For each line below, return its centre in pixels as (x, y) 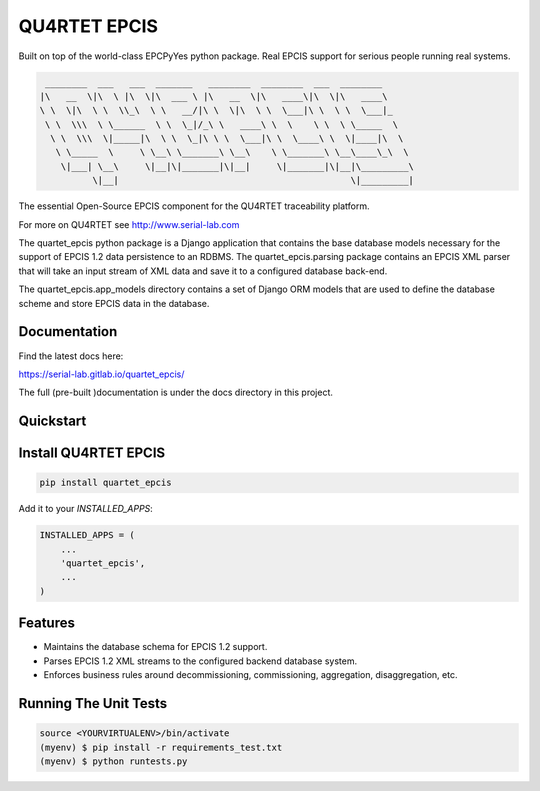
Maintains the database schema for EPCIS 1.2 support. (155, 647)
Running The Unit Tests (93, 703)
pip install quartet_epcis (105, 483)
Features (46, 623)
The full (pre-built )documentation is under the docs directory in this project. (176, 392)
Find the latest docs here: (71, 356)
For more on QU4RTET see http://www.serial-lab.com (129, 224)
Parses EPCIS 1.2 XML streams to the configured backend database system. (200, 661)
